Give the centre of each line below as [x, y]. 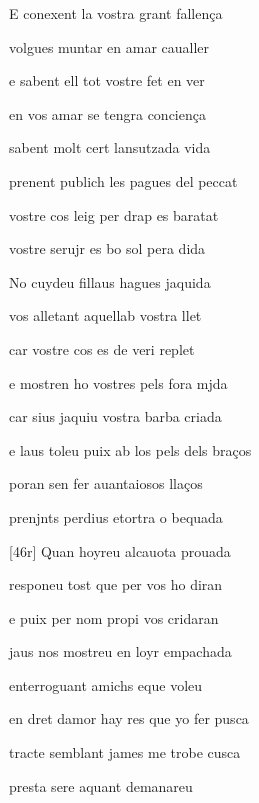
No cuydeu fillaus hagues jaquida [110, 281]
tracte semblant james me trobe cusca [125, 752]
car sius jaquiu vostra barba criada [115, 416]
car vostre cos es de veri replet [102, 348]
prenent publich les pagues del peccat [123, 180]
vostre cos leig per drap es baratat [114, 214]
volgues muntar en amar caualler [109, 46]
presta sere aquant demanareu [101, 785]
